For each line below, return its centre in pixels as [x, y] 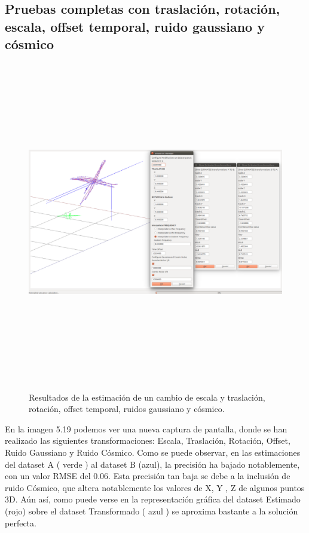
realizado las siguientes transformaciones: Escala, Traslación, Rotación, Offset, [148, 440]
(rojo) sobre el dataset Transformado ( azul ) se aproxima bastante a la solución [152, 511]
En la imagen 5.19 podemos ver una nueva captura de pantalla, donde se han [146, 428]
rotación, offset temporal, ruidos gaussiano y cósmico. [127, 409]
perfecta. [21, 523]
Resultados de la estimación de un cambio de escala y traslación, [147, 397]
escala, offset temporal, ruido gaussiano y [135, 26]
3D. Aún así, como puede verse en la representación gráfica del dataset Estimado [153, 499]
